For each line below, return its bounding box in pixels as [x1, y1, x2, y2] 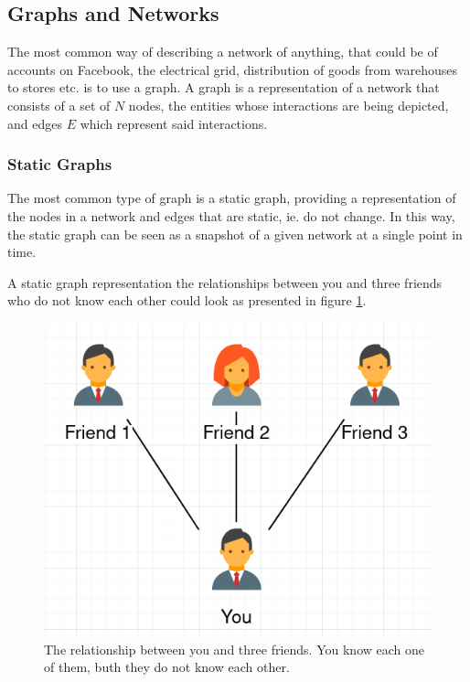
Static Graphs [7, 153, 112, 176]
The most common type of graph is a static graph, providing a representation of [7, 188, 456, 208]
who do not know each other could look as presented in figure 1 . [7, 291, 367, 310]
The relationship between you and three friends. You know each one [44, 639, 424, 658]
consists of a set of [7, 95, 111, 114]
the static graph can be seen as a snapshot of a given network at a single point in [7, 224, 463, 243]
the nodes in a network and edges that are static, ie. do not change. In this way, [7, 206, 455, 225]
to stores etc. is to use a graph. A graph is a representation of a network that [7, 78, 440, 97]
